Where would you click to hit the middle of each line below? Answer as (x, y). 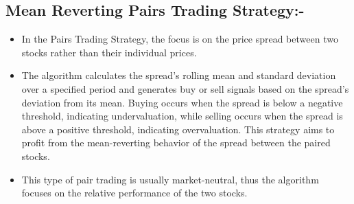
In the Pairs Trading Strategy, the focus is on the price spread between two (180, 39)
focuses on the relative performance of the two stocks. (134, 193)
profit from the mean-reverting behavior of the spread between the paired (176, 143)
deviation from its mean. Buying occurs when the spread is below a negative (182, 102)
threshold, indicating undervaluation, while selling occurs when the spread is (182, 116)
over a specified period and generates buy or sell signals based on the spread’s (185, 88)
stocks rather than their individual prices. (109, 52)
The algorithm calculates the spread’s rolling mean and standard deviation (179, 75)
